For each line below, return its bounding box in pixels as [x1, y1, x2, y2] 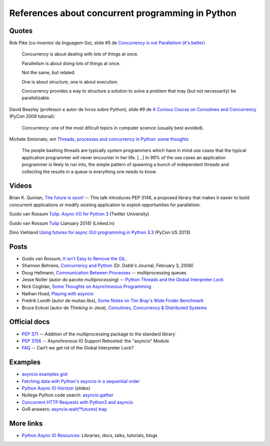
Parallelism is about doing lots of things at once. [21, 60, 121, 66]
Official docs [9, 318, 50, 326]
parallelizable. [21, 95, 51, 101]
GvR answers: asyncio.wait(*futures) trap [21, 406, 107, 412]
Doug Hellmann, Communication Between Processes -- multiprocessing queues [21, 269, 187, 275]
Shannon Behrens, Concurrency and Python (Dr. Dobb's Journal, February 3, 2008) [21, 263, 194, 269]
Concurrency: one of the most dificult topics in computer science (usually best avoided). [21, 125, 204, 131]
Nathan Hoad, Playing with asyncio [21, 290, 94, 296]
